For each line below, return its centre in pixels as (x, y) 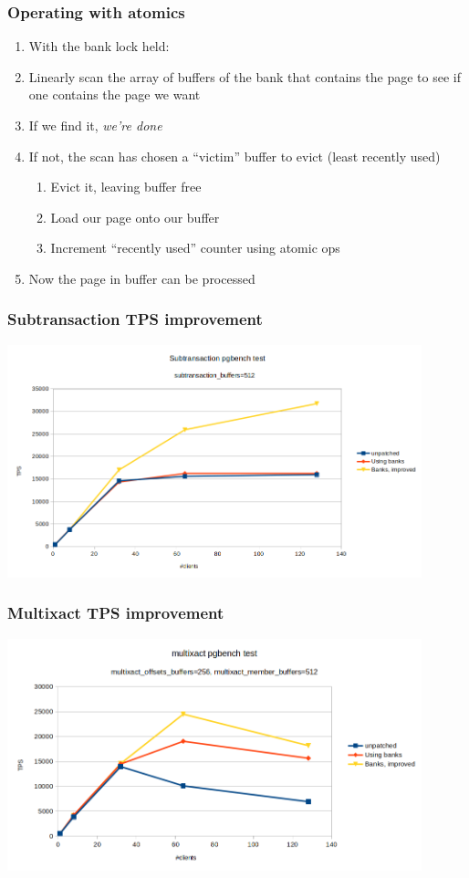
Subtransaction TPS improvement (135, 319)
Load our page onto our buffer (135, 217)
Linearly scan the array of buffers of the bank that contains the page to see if (245, 76)
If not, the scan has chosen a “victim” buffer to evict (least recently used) (234, 156)
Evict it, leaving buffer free (126, 187)
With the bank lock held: (99, 46)
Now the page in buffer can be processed (142, 278)
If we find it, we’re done (95, 125)
